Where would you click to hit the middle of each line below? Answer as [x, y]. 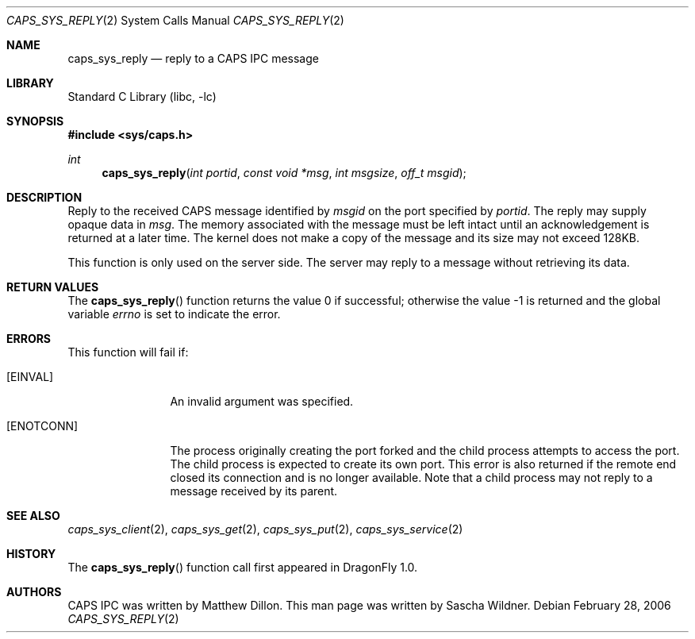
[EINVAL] [30, 377]
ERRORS [29, 339]
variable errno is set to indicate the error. [174, 314]
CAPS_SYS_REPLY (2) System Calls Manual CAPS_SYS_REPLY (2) [175, 20]
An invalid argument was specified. [262, 401]
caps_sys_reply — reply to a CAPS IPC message [193, 58]
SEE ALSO [33, 516]
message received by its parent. [254, 491]
